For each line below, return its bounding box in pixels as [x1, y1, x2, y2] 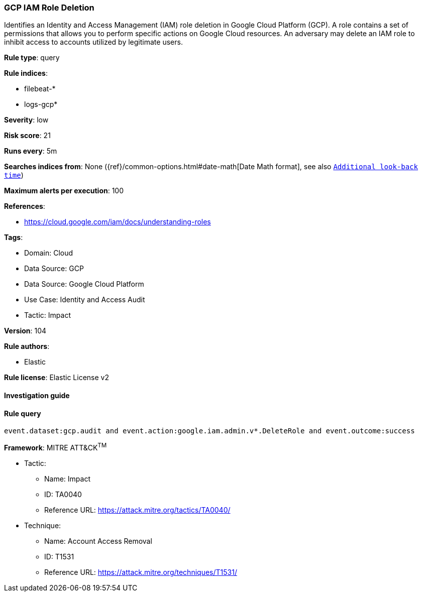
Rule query [4, 409, 41, 418]
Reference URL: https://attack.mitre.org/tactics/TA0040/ [44, 505, 231, 514]
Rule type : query [4, 53, 60, 62]
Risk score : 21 [4, 131, 51, 140]
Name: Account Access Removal [44, 536, 152, 545]
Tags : [4, 233, 23, 242]
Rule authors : [4, 342, 50, 351]
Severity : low [4, 115, 49, 125]
